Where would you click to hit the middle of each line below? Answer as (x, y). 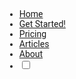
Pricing (32, 34)
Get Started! (42, 24)
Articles (34, 44)
